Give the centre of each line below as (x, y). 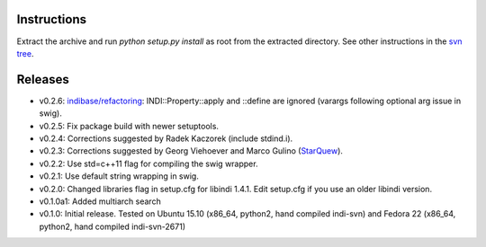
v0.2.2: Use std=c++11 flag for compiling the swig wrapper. (148, 163)
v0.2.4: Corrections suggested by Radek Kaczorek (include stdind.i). (166, 138)
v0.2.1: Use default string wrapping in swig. (119, 176)
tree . (25, 53)
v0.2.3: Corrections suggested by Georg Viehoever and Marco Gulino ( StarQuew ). (191, 151)
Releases (43, 79)
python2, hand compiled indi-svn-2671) (112, 226)
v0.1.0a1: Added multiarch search (100, 201)
